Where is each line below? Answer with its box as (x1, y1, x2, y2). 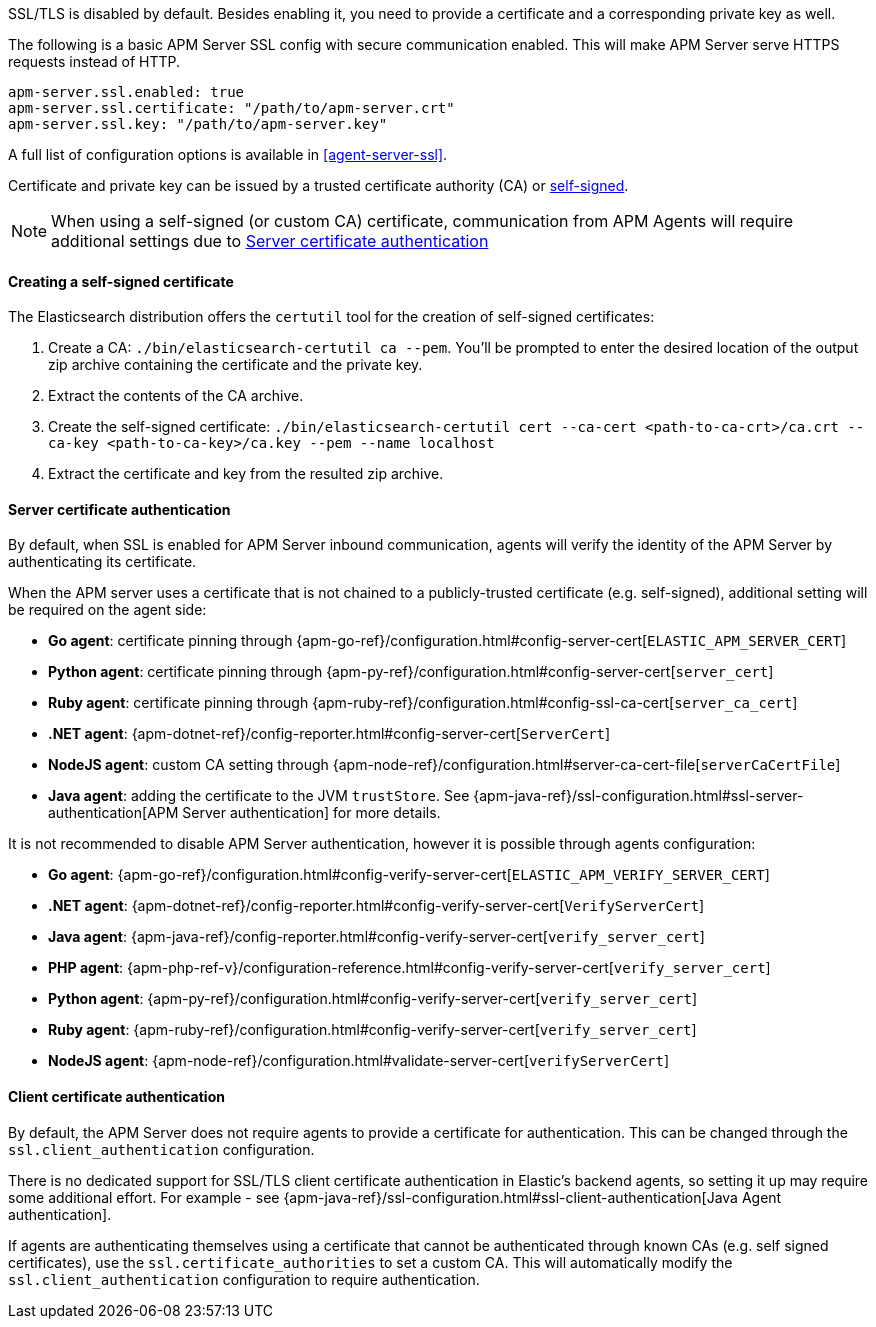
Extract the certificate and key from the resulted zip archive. (48, 465, 444, 483)
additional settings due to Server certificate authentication (51, 231, 489, 251)
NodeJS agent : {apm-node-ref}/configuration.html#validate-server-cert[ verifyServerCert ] (48, 1052, 670, 1070)
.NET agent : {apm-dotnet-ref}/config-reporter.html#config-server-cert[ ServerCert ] (48, 725, 611, 743)
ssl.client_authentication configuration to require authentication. (8, 1270, 480, 1288)
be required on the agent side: (8, 601, 207, 619)
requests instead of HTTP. (8, 53, 181, 70)
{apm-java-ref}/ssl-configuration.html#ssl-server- (473, 787, 804, 805)
